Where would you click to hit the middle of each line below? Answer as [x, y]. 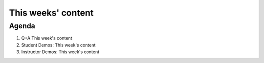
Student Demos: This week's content [58, 45]
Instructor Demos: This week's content [60, 52]
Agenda [22, 26]
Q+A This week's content [47, 38]
